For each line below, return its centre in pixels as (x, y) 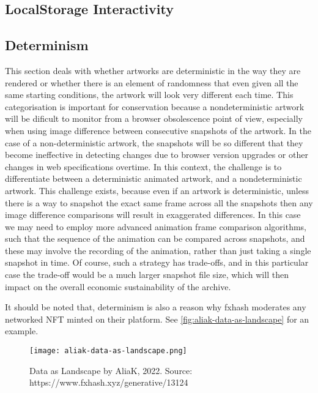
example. (22, 331)
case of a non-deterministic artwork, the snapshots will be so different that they (154, 142)
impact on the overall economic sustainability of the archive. (118, 286)
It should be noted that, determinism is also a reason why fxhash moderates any (156, 307)
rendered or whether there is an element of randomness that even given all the (152, 82)
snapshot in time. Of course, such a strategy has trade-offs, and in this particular (157, 262)
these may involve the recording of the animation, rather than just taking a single (158, 250)
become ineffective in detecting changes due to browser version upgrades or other (157, 155)
